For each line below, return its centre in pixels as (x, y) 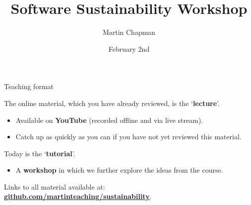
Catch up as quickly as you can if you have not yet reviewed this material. (128, 137)
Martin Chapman (129, 32)
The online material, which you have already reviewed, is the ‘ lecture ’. (112, 103)
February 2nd (129, 49)
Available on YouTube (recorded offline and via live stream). (109, 120)
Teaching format (29, 86)
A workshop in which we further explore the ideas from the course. (119, 170)
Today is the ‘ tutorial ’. (40, 153)
